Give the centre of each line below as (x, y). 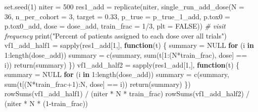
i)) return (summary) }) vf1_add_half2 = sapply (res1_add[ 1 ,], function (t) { (122, 64)
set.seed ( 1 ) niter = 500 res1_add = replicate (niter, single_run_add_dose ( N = (125, 6)
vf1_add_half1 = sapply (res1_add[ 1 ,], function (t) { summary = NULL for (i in (129, 45)
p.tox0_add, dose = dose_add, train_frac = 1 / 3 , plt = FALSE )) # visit (115, 26)
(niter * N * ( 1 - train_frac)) (46, 103)
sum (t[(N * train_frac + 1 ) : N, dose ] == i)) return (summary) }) (98, 84)
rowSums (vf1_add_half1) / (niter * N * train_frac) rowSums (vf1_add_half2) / (127, 93)
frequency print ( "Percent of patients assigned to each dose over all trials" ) (116, 35)
